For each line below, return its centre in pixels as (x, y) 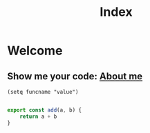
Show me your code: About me (75, 76)
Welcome (35, 51)
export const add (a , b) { (44, 110)
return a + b (38, 116)
